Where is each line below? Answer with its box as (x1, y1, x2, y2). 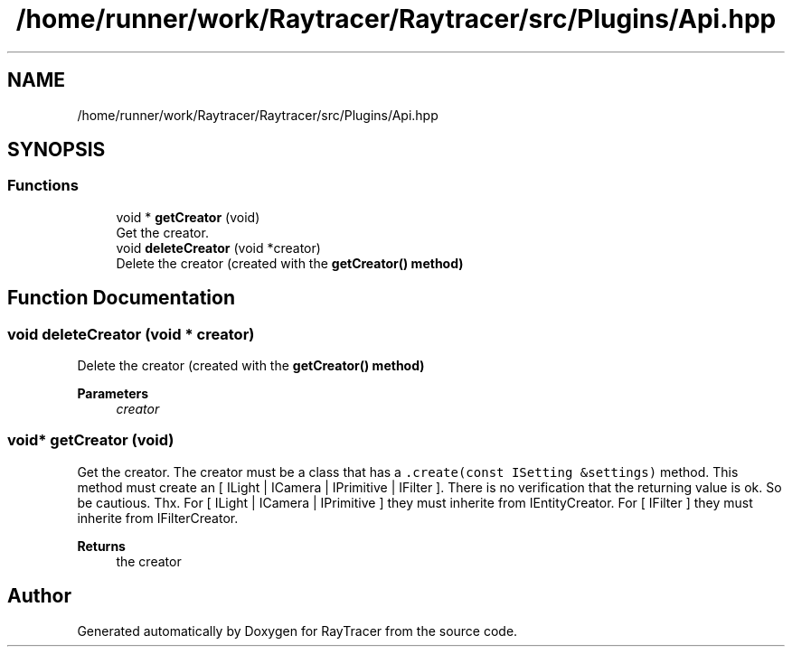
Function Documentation (7, 286, 235, 310)
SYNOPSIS (7, 138, 106, 162)
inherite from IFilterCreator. (77, 509, 239, 526)
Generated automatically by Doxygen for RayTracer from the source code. (77, 622, 518, 639)
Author (7, 584, 71, 608)
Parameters (77, 386, 149, 402)
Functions (7, 176, 79, 195)
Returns (77, 537, 126, 554)
